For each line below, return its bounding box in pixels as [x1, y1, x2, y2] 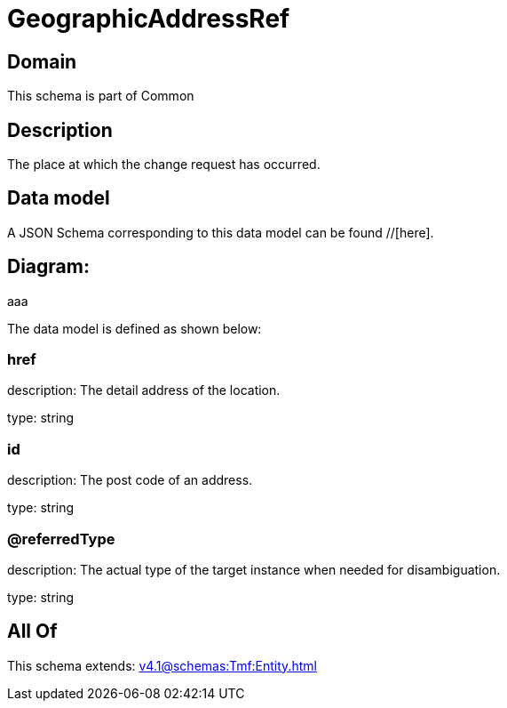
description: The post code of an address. [7, 472, 253, 488]
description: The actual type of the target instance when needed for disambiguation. [7, 561, 501, 577]
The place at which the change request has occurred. [7, 157, 321, 173]
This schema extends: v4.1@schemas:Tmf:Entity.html [7, 657, 317, 673]
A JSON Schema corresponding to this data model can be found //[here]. [7, 224, 434, 240]
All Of [7, 620, 58, 643]
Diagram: [7, 255, 90, 278]
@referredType [7, 529, 115, 548]
